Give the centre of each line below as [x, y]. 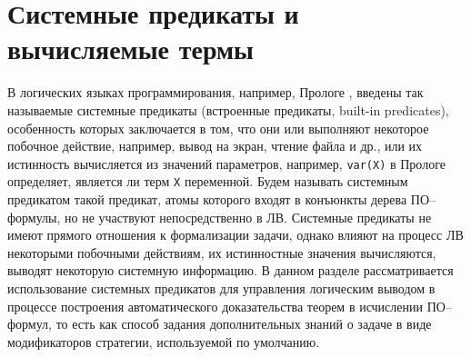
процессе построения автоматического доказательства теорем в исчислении [215, 306]
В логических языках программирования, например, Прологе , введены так [215, 92]
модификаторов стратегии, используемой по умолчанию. [164, 341]
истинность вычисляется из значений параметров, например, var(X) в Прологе [226, 163]
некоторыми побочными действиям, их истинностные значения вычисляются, [222, 252]
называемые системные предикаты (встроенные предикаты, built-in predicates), [228, 109]
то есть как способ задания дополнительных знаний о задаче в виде [244, 324]
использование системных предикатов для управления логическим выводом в [221, 288]
